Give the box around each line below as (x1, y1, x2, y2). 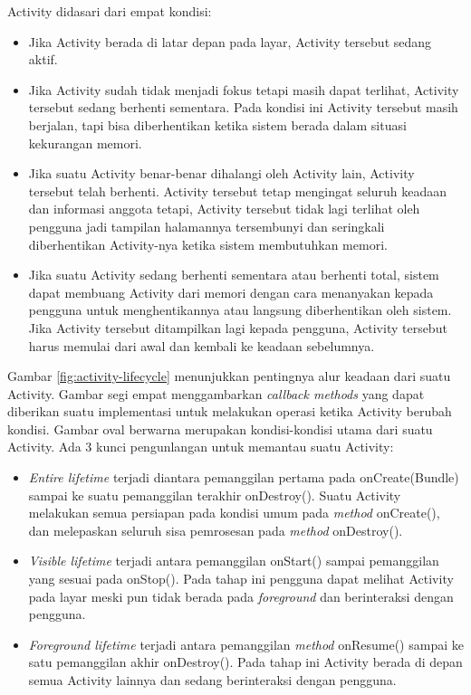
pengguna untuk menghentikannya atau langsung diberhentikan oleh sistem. (28, 300, 452, 319)
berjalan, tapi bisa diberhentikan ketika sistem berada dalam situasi (28, 115, 407, 134)
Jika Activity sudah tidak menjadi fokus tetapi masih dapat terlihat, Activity (28, 80, 459, 99)
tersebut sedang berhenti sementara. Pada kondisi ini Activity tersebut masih (28, 98, 458, 117)
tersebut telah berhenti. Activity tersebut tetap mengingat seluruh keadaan (28, 181, 447, 200)
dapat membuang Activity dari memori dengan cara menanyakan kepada (28, 282, 434, 301)
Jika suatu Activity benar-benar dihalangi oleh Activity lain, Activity (28, 164, 415, 183)
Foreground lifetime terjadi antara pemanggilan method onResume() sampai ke (28, 634, 464, 653)
